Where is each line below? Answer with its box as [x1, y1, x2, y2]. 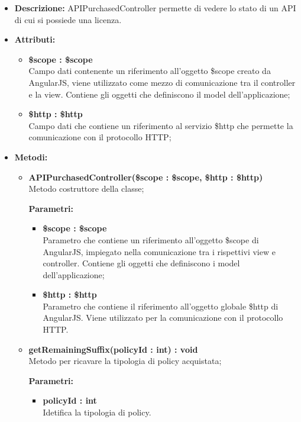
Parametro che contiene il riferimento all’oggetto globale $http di [43, 299, 279, 312]
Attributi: [14, 33, 56, 46]
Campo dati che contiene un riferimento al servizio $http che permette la [28, 119, 293, 131]
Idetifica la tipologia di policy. [43, 406, 151, 418]
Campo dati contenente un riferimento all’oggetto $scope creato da [28, 65, 271, 77]
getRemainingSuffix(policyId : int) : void [28, 343, 198, 355]
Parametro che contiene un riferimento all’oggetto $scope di [43, 233, 259, 246]
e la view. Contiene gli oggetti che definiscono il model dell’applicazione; [28, 88, 290, 100]
